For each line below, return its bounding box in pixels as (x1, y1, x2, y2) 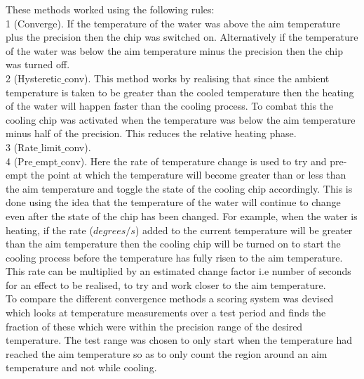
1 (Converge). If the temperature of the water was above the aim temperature (6, 15, 341, 30)
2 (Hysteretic (6, 70, 62, 85)
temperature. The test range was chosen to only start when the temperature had (6, 333, 353, 347)
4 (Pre (6, 153, 33, 168)
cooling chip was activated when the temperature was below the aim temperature (6, 112, 356, 127)
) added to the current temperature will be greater (135, 222, 353, 237)
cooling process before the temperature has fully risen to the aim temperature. (6, 250, 343, 264)
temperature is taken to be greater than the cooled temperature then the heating (6, 84, 354, 99)
